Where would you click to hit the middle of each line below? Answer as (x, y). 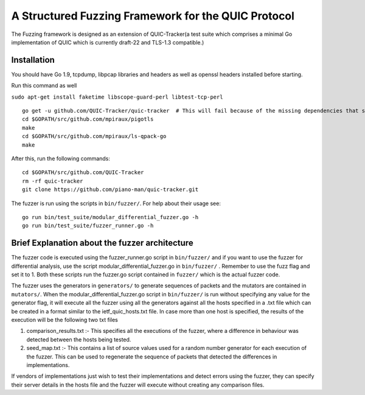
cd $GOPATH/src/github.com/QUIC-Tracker (83, 173)
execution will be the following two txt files (64, 320)
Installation (33, 60)
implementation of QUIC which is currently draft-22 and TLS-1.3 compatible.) (108, 42)
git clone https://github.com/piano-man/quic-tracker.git (110, 190)
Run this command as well (44, 86)
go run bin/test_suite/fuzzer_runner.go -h (88, 226)
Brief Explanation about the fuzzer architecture (103, 243)
